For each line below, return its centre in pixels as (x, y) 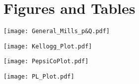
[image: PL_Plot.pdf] (39, 77)
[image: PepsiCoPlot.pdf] (46, 62)
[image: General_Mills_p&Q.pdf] (57, 31)
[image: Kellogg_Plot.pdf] (48, 46)
